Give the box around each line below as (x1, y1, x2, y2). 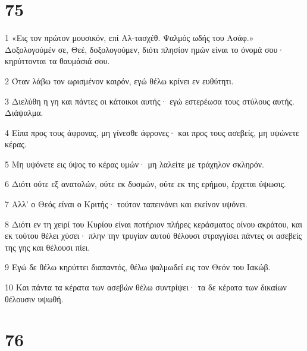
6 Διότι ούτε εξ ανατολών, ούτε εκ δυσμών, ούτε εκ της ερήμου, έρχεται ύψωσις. (5, 178, 286, 190)
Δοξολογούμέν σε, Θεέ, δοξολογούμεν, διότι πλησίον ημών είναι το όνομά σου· (5, 43, 284, 55)
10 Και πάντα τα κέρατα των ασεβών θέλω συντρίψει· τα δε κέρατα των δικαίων (5, 281, 287, 293)
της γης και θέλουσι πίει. (5, 241, 90, 253)
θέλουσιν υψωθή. (5, 292, 64, 305)
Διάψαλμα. (5, 106, 43, 119)
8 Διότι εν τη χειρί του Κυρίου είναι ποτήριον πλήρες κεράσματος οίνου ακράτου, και (5, 217, 302, 230)
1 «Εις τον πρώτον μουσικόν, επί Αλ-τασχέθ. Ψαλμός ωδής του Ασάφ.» (5, 31, 254, 44)
